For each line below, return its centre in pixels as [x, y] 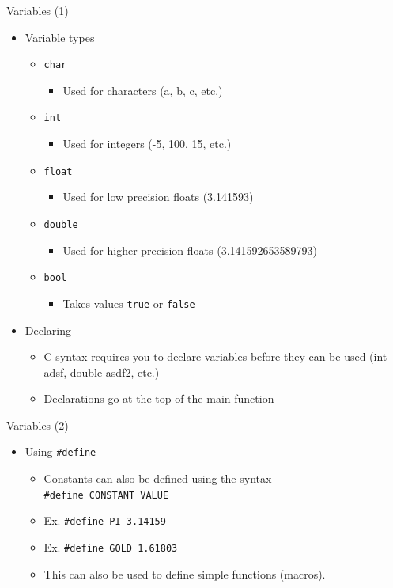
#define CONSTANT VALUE [106, 495]
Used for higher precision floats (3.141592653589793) [190, 250]
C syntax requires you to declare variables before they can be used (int [215, 357]
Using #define [60, 451]
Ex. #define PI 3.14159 [105, 520]
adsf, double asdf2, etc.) [102, 372]
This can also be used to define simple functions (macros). [185, 573]
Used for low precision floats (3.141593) [158, 197]
